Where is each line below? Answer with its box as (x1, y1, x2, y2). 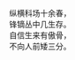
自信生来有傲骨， (9, 30, 71, 41)
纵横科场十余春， (9, 8, 71, 19)
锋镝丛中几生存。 (9, 19, 71, 29)
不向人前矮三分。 (9, 41, 71, 51)
